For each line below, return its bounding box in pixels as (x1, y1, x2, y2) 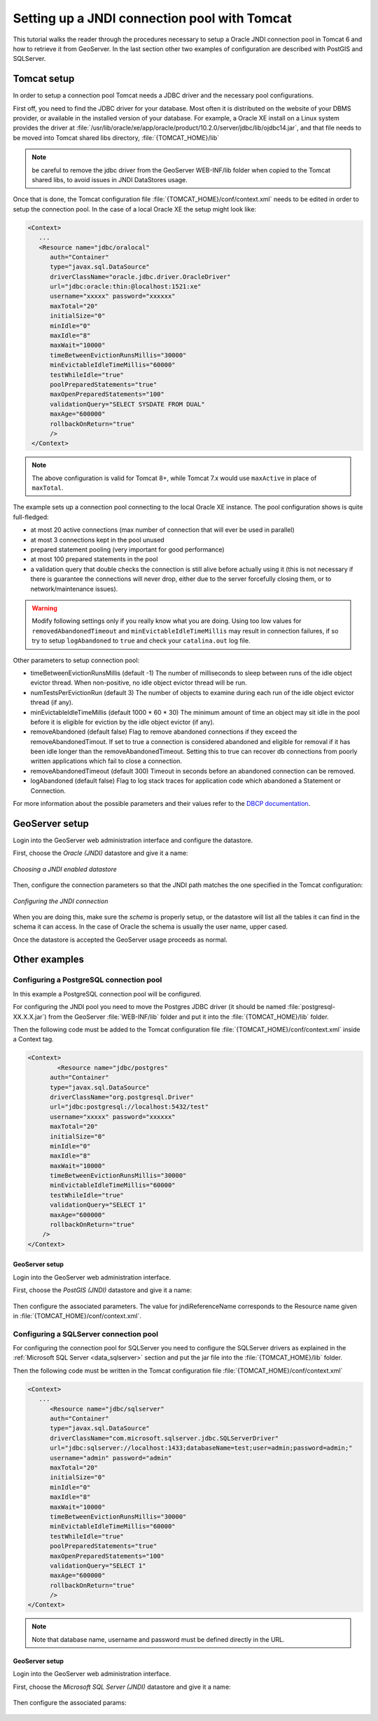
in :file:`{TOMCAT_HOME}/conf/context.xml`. (13, 1311, 141, 1320)
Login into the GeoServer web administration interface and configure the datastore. (13, 836, 253, 844)
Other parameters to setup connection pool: (13, 656, 140, 664)
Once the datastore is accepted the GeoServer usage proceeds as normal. (13, 935, 227, 944)
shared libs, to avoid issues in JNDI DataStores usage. (31, 175, 188, 184)
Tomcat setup (13, 73, 75, 85)
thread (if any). (30, 698, 73, 707)
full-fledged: (13, 512, 49, 521)
